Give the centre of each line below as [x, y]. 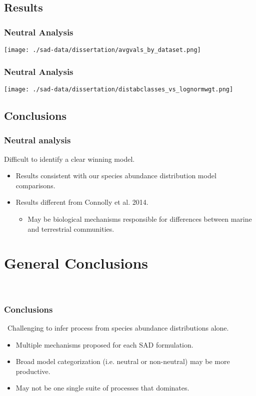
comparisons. [35, 185]
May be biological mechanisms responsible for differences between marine [140, 218]
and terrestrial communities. [71, 228]
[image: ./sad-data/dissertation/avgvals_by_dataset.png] [102, 50]
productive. [33, 371]
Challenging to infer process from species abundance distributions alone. [118, 328]
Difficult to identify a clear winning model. [69, 159]
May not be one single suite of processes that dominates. [102, 388]
